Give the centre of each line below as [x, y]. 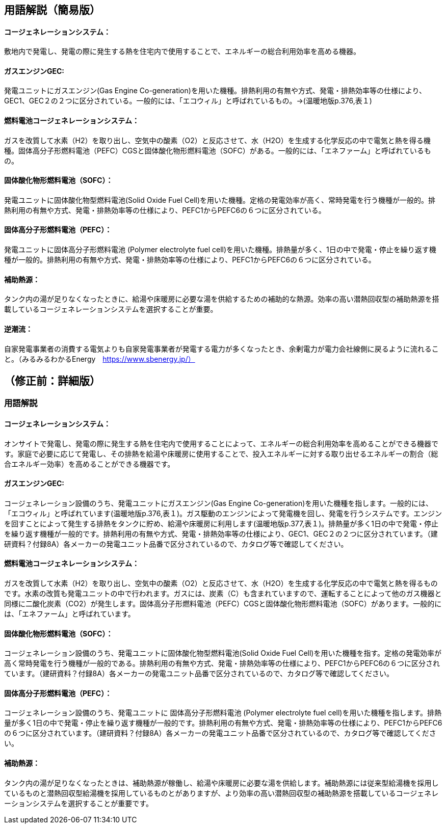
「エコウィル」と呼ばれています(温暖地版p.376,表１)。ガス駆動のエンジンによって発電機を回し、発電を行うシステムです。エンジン [223, 513]
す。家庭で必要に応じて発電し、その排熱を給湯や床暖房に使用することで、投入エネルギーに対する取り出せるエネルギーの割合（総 [221, 453]
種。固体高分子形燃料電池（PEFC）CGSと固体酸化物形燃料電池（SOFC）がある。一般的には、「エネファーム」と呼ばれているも [218, 150]
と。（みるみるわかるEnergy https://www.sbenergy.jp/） [100, 359]
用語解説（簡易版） [52, 10]
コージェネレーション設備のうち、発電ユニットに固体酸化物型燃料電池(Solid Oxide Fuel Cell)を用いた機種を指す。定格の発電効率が [223, 653]
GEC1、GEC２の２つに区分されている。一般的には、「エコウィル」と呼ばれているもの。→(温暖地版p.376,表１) [188, 101]
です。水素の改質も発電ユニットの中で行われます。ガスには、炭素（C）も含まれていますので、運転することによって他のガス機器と [223, 594]
